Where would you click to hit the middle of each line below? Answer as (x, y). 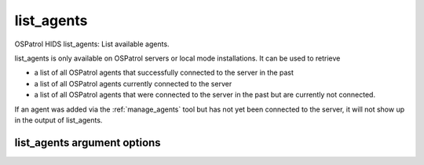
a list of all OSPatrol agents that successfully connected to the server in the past (164, 73)
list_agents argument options (88, 143)
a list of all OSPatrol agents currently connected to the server (133, 83)
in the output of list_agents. (58, 120)
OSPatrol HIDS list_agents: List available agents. (92, 44)
